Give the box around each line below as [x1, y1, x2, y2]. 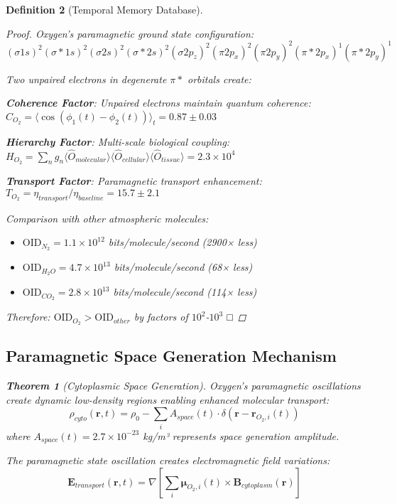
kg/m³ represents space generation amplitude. [143, 428, 339, 443]
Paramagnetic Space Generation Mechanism [6, 345, 337, 367]
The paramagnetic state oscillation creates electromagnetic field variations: [6, 453, 330, 468]
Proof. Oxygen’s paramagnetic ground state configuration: [6, 26, 254, 41]
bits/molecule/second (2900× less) [108, 235, 257, 250]
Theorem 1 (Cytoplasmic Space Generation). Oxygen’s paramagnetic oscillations [6, 378, 361, 393]
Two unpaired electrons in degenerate [6, 71, 167, 86]
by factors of [134, 309, 188, 324]
